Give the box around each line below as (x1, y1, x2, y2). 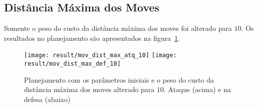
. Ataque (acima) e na (163, 84, 231, 95)
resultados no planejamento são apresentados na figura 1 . (4, 32, 180, 43)
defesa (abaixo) (24, 94, 70, 104)
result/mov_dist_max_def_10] (24, 60, 121, 68)
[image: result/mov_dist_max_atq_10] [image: (24, 52, 177, 59)
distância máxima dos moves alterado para (24, 84, 154, 95)
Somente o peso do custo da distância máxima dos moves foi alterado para (4, 23, 232, 33)
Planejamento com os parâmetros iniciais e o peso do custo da (24, 74, 214, 85)
